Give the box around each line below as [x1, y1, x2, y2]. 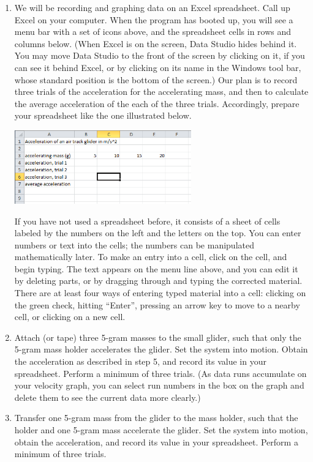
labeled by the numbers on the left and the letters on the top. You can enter [14, 226, 301, 239]
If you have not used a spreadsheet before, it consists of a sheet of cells [14, 214, 281, 227]
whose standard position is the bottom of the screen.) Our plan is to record [14, 73, 298, 86]
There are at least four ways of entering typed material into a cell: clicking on [14, 286, 306, 299]
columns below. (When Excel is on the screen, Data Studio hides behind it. [14, 37, 297, 50]
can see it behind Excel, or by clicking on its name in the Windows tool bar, [14, 61, 301, 73]
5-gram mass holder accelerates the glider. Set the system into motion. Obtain [14, 343, 308, 356]
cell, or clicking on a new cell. [14, 310, 126, 323]
